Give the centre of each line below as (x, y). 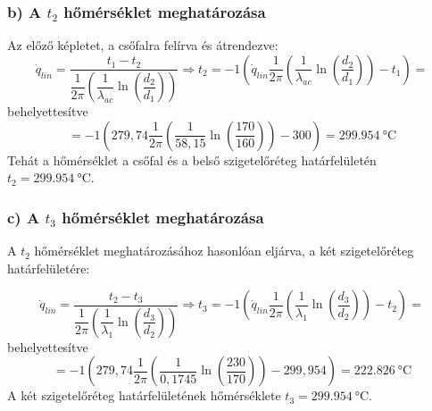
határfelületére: (49, 268)
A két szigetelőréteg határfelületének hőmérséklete (144, 395)
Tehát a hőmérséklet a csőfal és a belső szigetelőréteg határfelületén (192, 159)
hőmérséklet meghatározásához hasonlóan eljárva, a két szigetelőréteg (224, 251)
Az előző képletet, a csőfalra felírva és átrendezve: (143, 45)
